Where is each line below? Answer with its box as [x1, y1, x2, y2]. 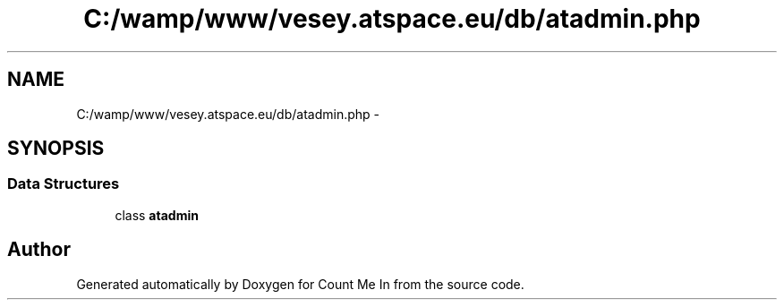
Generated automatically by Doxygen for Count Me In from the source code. [76, 276, 524, 292]
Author [7, 238, 71, 261]
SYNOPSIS [7, 137, 105, 160]
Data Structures [7, 175, 120, 193]
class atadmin [115, 207, 199, 223]
